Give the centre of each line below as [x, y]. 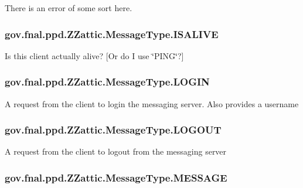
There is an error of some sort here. [69, 8]
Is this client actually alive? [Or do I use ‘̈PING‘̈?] [94, 55]
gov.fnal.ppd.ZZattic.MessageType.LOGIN [107, 82]
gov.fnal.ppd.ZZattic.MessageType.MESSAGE [116, 177]
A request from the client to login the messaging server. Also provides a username [152, 103]
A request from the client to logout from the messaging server [116, 151]
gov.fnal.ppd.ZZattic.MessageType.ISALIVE [112, 34]
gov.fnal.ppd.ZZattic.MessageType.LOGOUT [113, 130]
